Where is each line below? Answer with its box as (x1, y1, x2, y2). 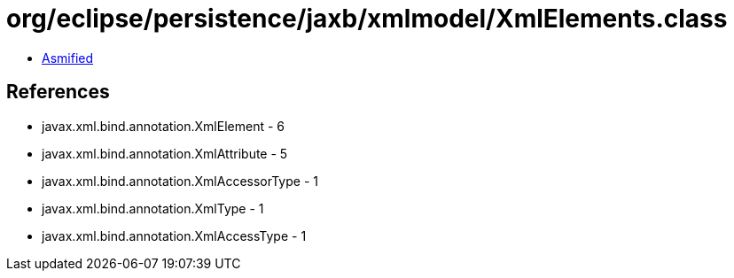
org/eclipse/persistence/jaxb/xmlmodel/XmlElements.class (6, 4, 728, 34)
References (6, 81, 110, 104)
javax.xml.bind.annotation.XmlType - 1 (42, 200, 264, 216)
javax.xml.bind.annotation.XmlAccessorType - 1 (42, 173, 318, 189)
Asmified (42, 50, 94, 66)
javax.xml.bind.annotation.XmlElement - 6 (42, 118, 285, 134)
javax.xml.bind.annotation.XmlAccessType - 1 (42, 228, 307, 243)
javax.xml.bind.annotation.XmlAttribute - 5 (42, 145, 288, 161)
